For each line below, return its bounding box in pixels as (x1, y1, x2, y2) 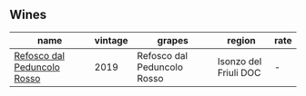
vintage (94, 34, 129, 46)
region (227, 34, 257, 46)
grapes (157, 34, 189, 46)
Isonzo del (217, 54, 262, 67)
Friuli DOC (217, 66, 261, 79)
